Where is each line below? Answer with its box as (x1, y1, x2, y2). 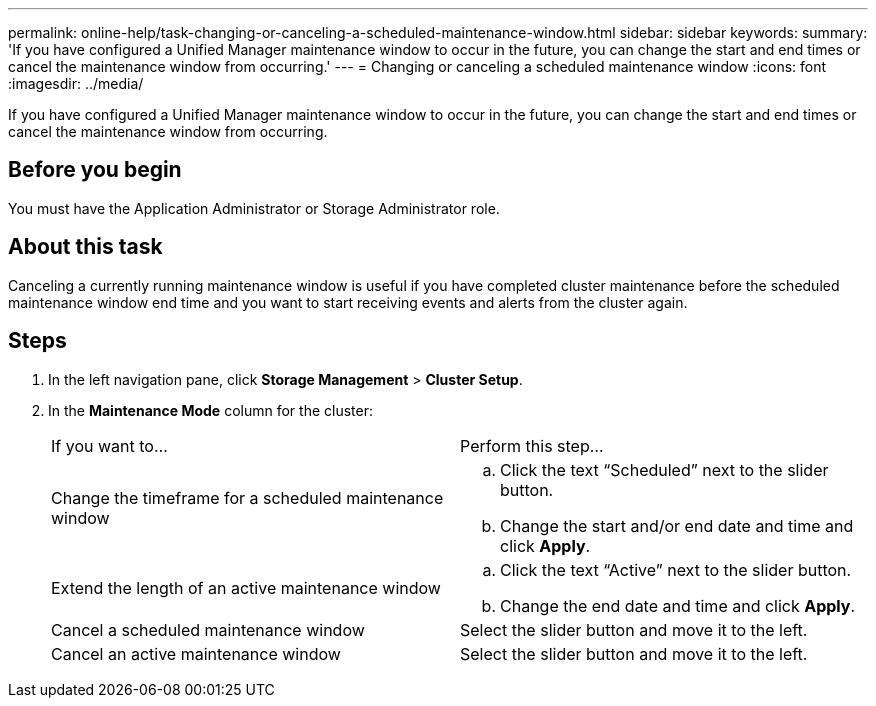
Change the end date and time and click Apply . (500, 595, 856, 616)
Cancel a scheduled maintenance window (51, 619, 365, 640)
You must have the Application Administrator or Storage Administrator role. (8, 199, 500, 217)
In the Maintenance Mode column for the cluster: (48, 401, 373, 419)
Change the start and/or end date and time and (500, 515, 854, 536)
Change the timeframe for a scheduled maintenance (51, 487, 444, 508)
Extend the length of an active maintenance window (51, 577, 441, 598)
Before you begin (8, 157, 182, 183)
